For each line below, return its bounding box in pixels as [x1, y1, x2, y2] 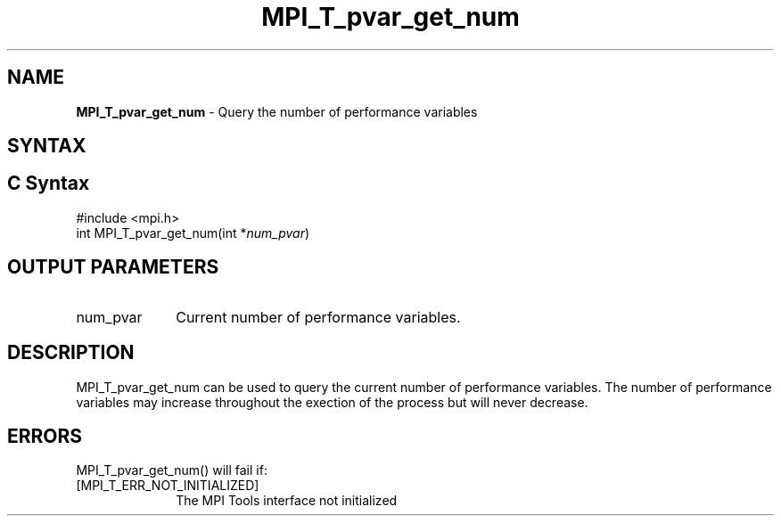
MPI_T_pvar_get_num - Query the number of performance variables [76, 103, 478, 119]
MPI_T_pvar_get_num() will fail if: [76, 462, 267, 478]
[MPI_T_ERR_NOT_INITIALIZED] [76, 478, 259, 494]
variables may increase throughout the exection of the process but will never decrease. [76, 394, 588, 410]
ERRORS [7, 424, 83, 447]
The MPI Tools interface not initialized [176, 493, 398, 509]
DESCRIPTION [7, 341, 135, 364]
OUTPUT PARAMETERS [7, 256, 219, 279]
